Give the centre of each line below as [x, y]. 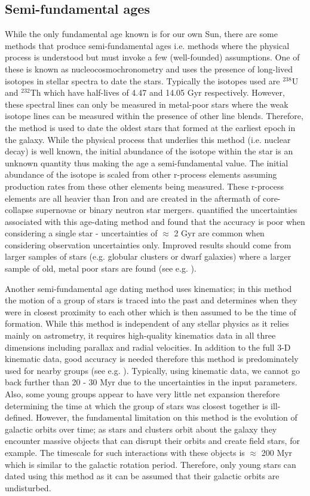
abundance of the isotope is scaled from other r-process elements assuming [141, 174]
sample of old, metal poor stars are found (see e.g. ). [101, 268]
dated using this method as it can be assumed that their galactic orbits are [142, 476]
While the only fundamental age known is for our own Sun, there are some [141, 34]
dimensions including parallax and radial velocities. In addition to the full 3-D [148, 347]
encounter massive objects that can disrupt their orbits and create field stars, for [152, 441]
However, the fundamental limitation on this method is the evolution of [167, 417]
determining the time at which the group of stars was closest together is [136, 405]
